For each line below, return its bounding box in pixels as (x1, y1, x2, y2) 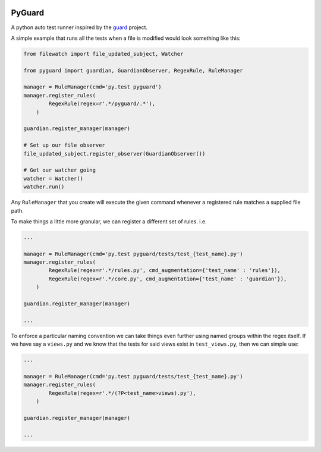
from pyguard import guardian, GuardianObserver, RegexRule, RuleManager (23, 67, 243, 74)
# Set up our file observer (23, 142, 105, 148)
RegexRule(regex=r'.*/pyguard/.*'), (48, 100, 156, 107)
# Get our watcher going (23, 167, 96, 173)
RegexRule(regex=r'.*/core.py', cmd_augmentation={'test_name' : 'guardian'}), (48, 275, 287, 282)
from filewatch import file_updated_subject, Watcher (23, 50, 184, 57)
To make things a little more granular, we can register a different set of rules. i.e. (11, 217, 207, 225)
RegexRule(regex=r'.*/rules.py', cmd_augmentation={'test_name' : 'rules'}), (48, 267, 281, 274)
